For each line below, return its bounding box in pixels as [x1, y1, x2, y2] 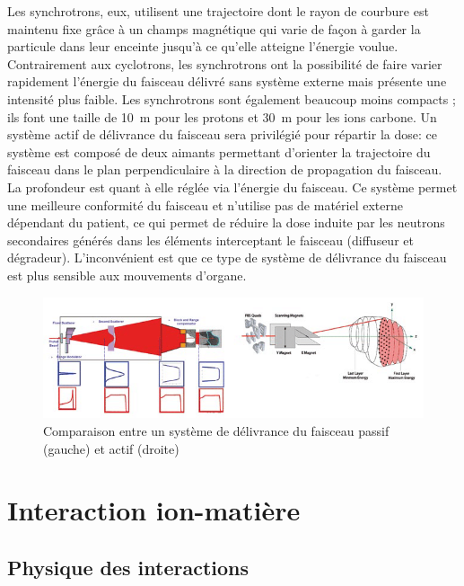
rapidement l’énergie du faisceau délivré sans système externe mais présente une [7, 72, 447, 91]
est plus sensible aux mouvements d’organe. [7, 265, 247, 284]
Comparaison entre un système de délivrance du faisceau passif [43, 422, 390, 439]
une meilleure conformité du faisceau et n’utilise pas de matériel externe [7, 195, 403, 214]
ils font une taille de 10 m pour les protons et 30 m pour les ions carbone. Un [7, 107, 437, 126]
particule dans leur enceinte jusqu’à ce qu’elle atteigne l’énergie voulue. [7, 37, 398, 56]
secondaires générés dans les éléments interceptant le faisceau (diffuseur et [7, 230, 414, 249]
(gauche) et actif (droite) [43, 439, 179, 457]
